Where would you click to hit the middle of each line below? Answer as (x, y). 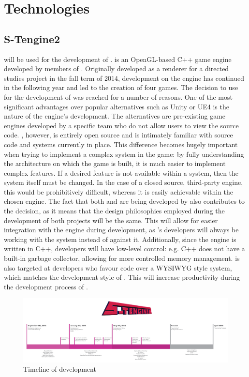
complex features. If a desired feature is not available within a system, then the (121, 173)
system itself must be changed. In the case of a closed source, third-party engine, (124, 182)
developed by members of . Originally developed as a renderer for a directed (117, 68)
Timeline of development (60, 369)
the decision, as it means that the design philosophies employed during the (114, 211)
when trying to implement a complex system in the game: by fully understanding (124, 154)
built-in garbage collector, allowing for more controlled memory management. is (122, 258)
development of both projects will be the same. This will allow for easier (111, 220)
